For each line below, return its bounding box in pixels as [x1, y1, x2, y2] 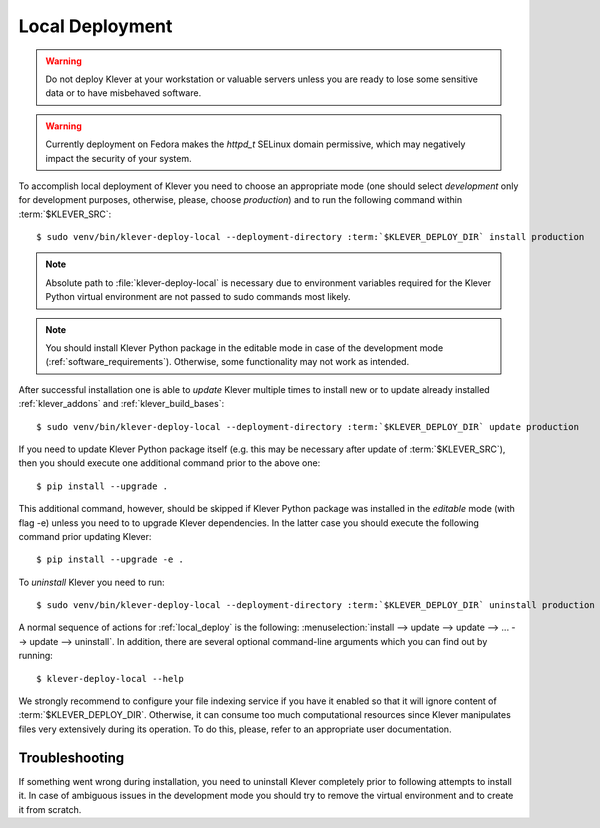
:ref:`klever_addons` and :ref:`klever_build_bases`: [18, 398, 225, 410]
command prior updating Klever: [18, 530, 152, 542]
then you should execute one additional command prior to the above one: [18, 457, 321, 469]
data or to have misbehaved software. [45, 87, 202, 99]
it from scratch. [18, 803, 82, 815]
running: [18, 650, 54, 662]
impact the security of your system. [45, 152, 192, 164]
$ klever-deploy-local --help [36, 673, 185, 684]
